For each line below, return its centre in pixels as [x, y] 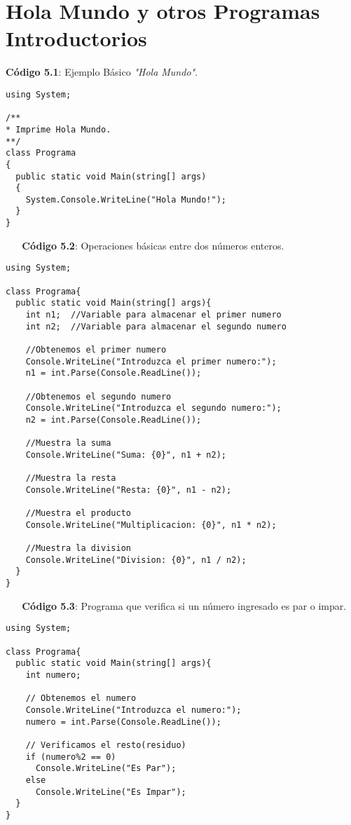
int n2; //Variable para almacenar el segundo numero [156, 326]
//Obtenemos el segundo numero [98, 396]
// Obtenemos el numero [81, 698]
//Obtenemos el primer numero [96, 349]
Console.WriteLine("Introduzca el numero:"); [133, 710]
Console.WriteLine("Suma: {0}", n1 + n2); [126, 455]
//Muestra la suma [68, 443]
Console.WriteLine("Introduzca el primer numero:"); [151, 361]
